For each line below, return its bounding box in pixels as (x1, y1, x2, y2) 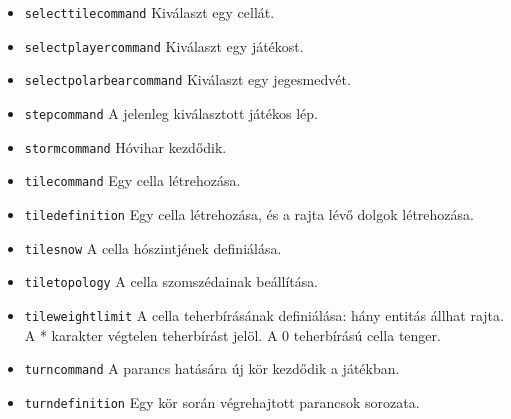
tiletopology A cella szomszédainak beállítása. (24, 271, 319, 292)
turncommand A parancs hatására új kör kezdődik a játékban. (24, 358, 400, 379)
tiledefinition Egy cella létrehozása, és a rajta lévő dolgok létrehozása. (24, 203, 474, 224)
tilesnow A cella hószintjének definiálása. (24, 237, 282, 258)
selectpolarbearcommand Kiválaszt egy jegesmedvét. (24, 69, 351, 90)
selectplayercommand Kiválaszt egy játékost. (24, 35, 304, 56)
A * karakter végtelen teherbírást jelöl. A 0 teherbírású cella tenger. (24, 324, 441, 345)
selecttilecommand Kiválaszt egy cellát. (24, 2, 275, 22)
